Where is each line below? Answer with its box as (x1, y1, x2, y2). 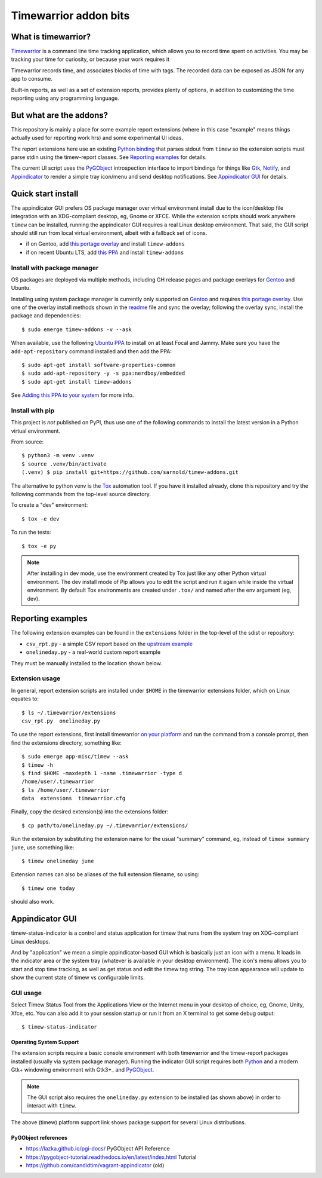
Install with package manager (11, 264, 99, 272)
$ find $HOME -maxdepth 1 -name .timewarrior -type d (21, 770, 182, 776)
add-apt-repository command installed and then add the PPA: (11, 347, 172, 355)
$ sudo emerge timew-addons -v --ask (21, 326, 132, 333)
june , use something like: (11, 843, 75, 851)
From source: (11, 438, 44, 445)
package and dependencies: (11, 312, 82, 319)
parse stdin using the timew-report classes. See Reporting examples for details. (11, 154, 207, 161)
